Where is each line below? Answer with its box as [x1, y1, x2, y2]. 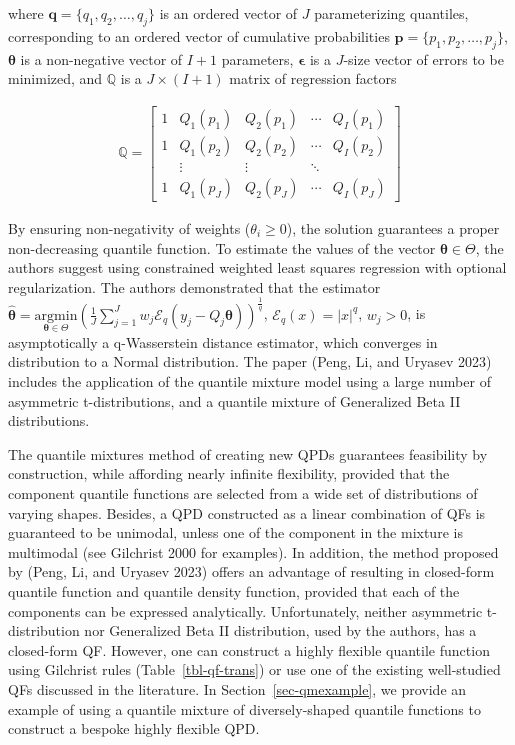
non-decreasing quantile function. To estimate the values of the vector [8, 237, 436, 258]
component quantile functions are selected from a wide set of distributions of [8, 483, 478, 504]
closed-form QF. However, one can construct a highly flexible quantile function [8, 639, 490, 660]
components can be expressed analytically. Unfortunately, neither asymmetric [8, 600, 483, 621]
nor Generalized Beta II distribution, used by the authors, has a [84, 620, 477, 641]
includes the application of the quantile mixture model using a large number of [8, 371, 491, 392]
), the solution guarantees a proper [286, 217, 500, 238]
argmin [34, 308, 78, 323]
